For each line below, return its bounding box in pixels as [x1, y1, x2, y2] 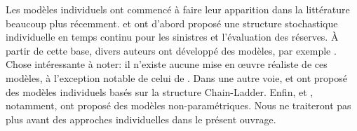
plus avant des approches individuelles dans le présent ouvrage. [6, 111, 276, 126]
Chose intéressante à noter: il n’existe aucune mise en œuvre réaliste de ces [6, 57, 328, 71]
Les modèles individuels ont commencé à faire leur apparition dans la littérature [6, 2, 350, 16]
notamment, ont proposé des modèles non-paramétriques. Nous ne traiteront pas [6, 98, 351, 113]
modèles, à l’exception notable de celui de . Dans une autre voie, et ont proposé [6, 70, 347, 85]
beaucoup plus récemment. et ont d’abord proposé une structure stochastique [6, 15, 338, 30]
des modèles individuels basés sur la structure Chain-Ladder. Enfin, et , [6, 84, 314, 99]
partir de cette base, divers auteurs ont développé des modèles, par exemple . [6, 43, 337, 57]
